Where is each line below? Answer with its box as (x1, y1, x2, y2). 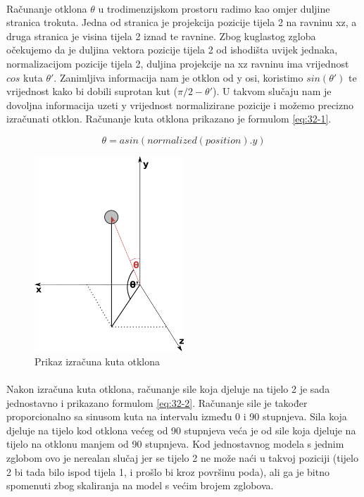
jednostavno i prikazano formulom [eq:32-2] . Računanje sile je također (6, 395, 308, 410)
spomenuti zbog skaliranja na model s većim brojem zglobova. (6, 478, 274, 493)
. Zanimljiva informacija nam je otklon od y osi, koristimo (54, 70, 303, 84)
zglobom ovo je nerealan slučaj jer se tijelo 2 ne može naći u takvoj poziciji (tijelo (6, 451, 358, 465)
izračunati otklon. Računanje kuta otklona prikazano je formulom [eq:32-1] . (6, 111, 332, 126)
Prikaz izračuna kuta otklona (34, 353, 161, 368)
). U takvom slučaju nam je (213, 84, 332, 99)
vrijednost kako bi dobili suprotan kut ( (6, 84, 177, 99)
